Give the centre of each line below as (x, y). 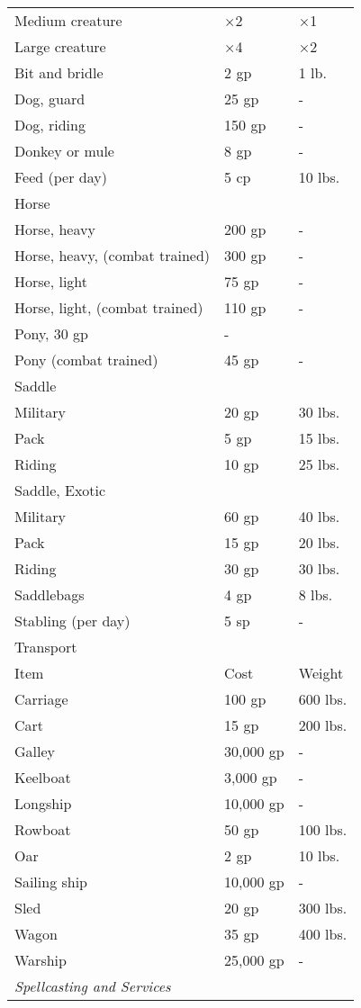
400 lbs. (323, 934)
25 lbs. (319, 464)
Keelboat (43, 777)
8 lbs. (316, 594)
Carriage (41, 699)
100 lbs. (323, 829)
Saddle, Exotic (60, 490)
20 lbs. (319, 542)
